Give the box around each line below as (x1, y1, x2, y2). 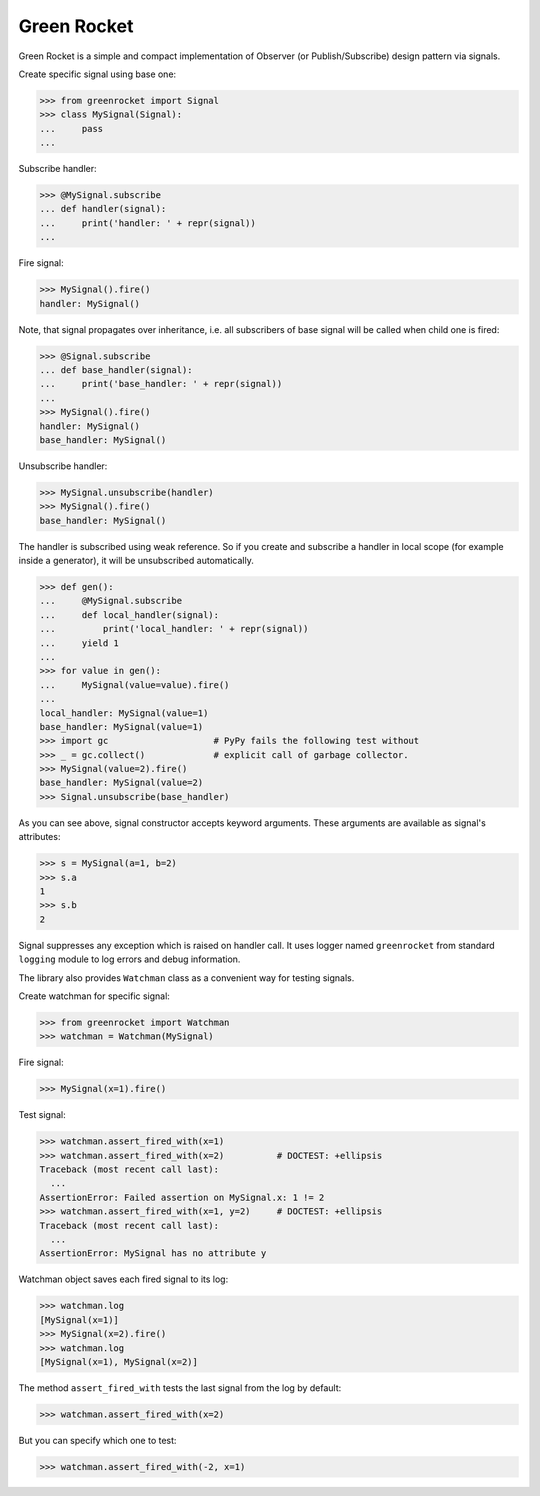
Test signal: (18, 1109, 66, 1121)
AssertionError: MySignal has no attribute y (39, 1248, 267, 1259)
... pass (39, 123, 104, 134)
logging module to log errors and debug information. (18, 953, 241, 965)
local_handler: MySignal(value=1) (39, 707, 209, 719)
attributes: (18, 831, 61, 843)
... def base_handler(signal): (39, 364, 194, 375)
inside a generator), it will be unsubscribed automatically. (18, 555, 254, 567)
